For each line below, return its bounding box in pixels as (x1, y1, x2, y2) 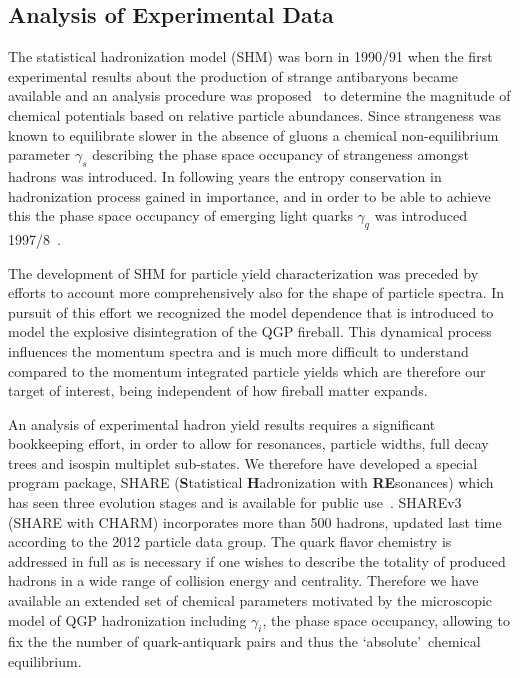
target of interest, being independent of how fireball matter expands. (8, 380, 428, 401)
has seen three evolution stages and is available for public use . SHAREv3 (8, 492, 462, 513)
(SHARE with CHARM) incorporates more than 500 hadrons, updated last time (8, 511, 502, 532)
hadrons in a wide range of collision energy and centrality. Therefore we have (8, 570, 479, 591)
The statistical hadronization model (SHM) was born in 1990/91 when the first (8, 46, 493, 67)
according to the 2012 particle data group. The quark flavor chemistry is (8, 531, 452, 552)
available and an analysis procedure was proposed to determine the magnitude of (8, 85, 511, 106)
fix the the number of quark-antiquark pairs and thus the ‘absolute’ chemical (8, 631, 481, 652)
